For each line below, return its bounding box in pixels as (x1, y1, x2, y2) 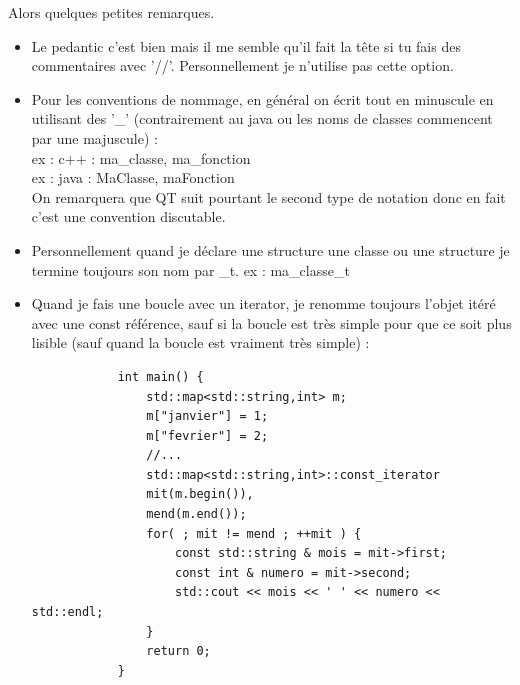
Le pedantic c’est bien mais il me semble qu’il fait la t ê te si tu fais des (31, 35, 461, 56)
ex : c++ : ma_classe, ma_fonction (31, 147, 251, 168)
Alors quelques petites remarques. (8, 2, 215, 22)
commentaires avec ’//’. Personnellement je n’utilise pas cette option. (31, 55, 454, 76)
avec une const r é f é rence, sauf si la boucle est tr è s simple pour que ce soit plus (31, 312, 512, 333)
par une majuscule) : (31, 127, 158, 148)
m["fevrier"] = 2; (146, 428, 269, 443)
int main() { (117, 369, 204, 384)
